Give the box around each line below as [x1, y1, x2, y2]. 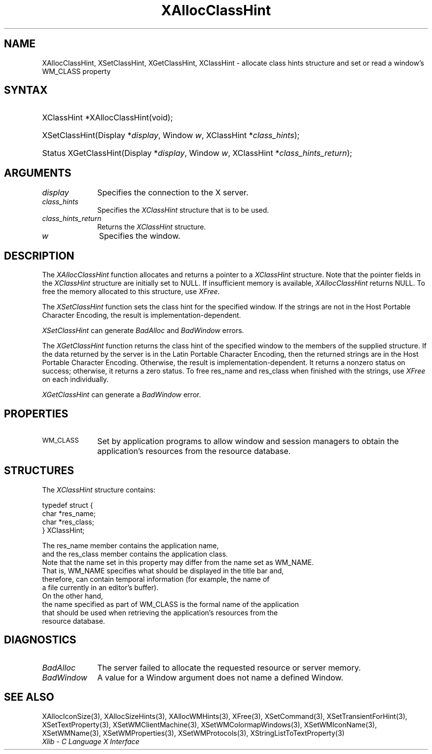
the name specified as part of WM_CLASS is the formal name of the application [42, 600, 299, 608]
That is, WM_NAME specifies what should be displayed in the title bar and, [42, 566, 284, 575]
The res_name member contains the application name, [42, 541, 219, 550]
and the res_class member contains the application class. [42, 549, 228, 558]
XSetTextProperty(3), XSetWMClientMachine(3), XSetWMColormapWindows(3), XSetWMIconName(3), [42, 720, 377, 729]
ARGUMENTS [4, 166, 72, 179]
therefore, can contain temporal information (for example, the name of [42, 574, 270, 583]
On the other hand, [42, 591, 103, 600]
